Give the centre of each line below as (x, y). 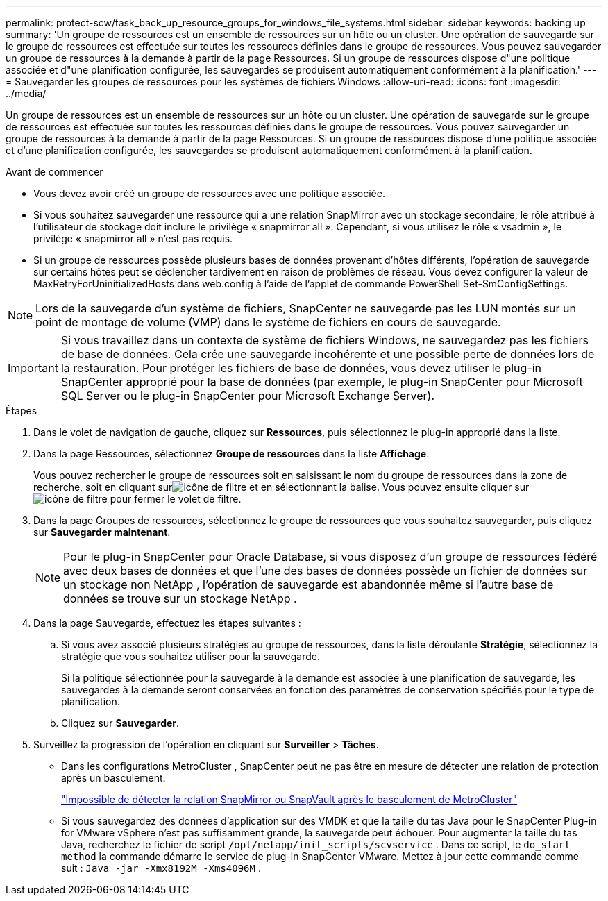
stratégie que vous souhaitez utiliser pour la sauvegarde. (191, 656)
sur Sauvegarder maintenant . (102, 532)
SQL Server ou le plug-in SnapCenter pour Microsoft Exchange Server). (248, 396)
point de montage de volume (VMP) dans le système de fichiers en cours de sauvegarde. (268, 322)
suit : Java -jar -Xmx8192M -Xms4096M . (161, 868)
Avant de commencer (54, 172)
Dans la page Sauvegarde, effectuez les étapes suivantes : (167, 623)
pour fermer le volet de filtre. (176, 499)
